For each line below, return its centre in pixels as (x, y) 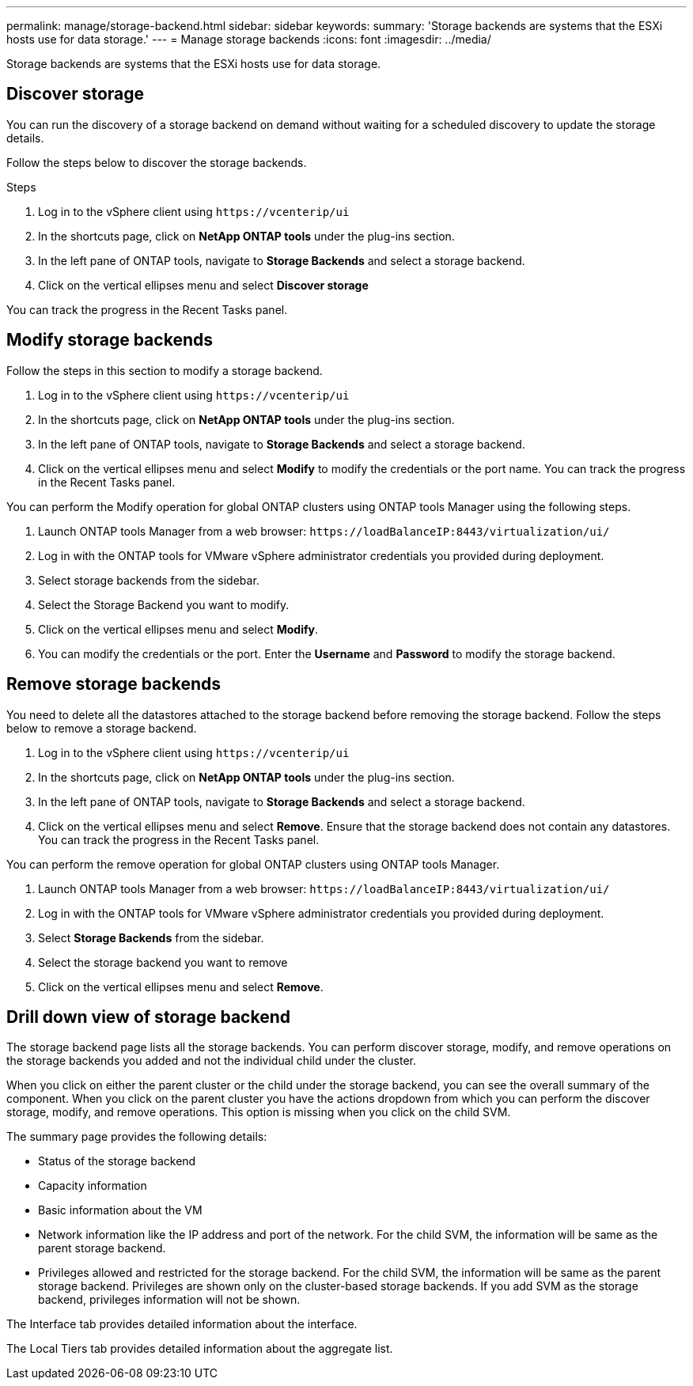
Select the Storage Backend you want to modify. (164, 604)
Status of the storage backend (117, 1161)
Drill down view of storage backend (148, 1017)
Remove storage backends (114, 684)
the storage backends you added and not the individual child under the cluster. (211, 1061)
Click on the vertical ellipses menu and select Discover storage (203, 285)
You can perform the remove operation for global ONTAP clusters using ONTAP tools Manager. (253, 864)
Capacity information (93, 1186)
